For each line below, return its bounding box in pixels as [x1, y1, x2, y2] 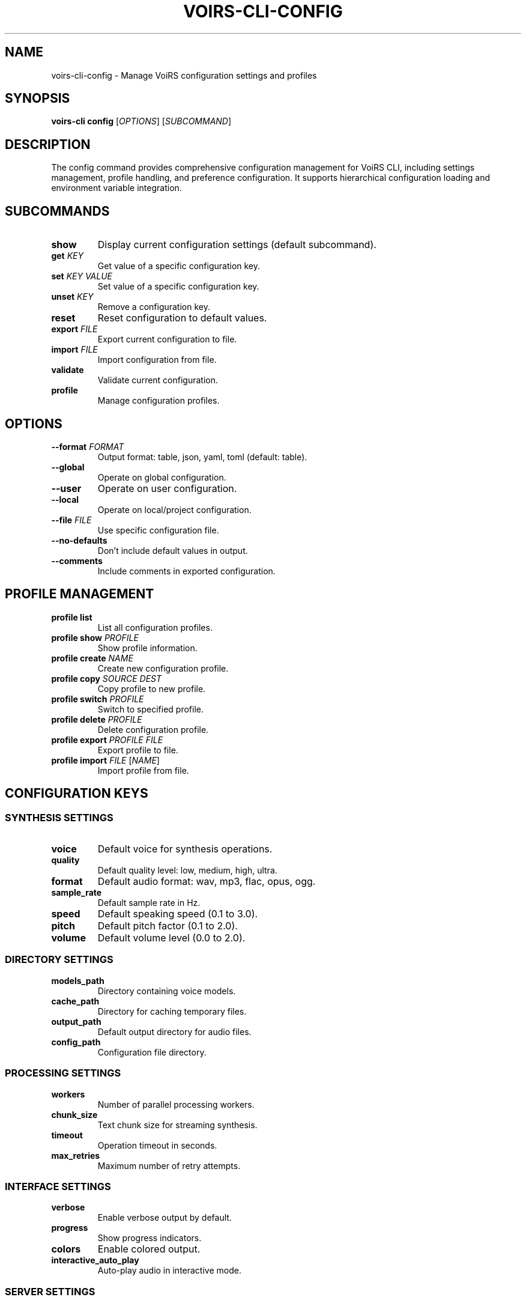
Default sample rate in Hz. [97, 898, 201, 908]
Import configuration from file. [97, 354, 217, 365]
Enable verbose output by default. [97, 1212, 232, 1223]
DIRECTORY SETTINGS [5, 953, 113, 966]
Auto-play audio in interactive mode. [97, 1265, 241, 1276]
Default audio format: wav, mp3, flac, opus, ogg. [97, 875, 316, 888]
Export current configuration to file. [97, 334, 237, 345]
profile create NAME [51, 652, 133, 663]
